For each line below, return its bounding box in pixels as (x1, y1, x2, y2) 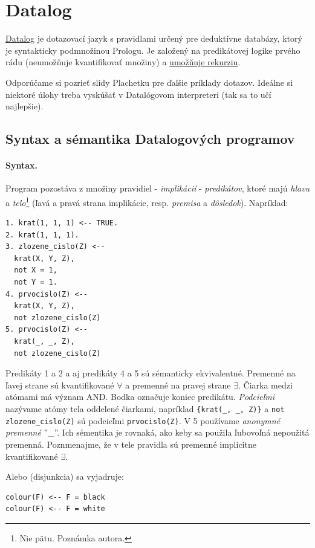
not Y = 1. (14, 278, 57, 287)
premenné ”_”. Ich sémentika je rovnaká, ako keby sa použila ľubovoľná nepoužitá (5, 426, 310, 439)
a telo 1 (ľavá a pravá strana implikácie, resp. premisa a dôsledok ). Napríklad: (5, 194, 288, 208)
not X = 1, (14, 266, 57, 275)
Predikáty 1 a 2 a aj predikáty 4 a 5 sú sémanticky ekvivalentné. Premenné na (5, 367, 296, 379)
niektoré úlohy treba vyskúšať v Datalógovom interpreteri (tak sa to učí (5, 88, 271, 100)
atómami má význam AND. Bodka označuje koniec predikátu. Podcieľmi (5, 390, 275, 403)
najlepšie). (5, 100, 44, 112)
